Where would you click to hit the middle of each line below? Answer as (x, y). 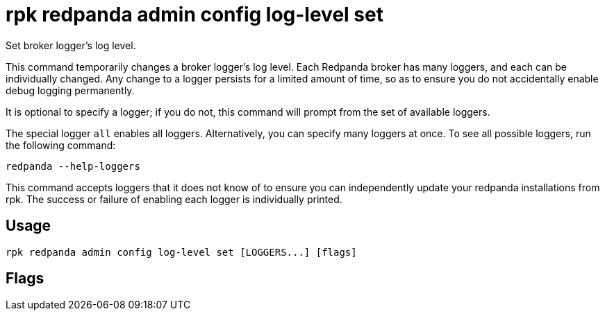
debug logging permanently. (70, 90)
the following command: (61, 145)
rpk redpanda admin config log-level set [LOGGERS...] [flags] (181, 252)
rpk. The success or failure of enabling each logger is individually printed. (174, 199)
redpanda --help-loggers (73, 166)
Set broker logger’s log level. (71, 45)
